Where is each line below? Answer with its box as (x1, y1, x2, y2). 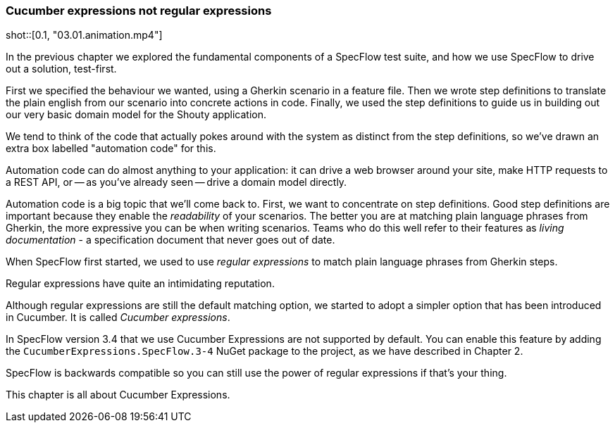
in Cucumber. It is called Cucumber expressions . (6, 311, 230, 324)
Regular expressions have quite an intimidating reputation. (6, 277, 275, 290)
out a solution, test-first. (6, 63, 117, 75)
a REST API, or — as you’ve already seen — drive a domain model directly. (6, 176, 347, 189)
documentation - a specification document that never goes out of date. (6, 234, 335, 246)
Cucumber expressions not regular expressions (6, 4, 272, 18)
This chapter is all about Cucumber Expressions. (6, 389, 230, 401)
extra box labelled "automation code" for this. (6, 142, 216, 155)
